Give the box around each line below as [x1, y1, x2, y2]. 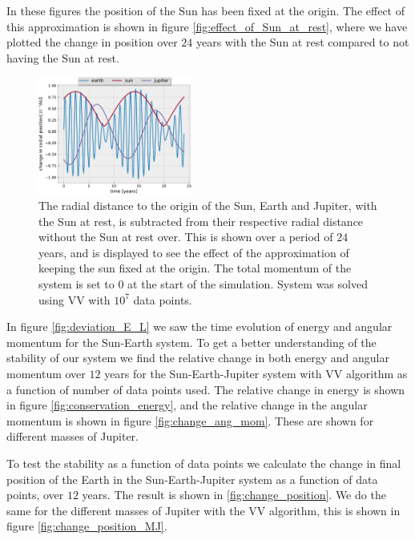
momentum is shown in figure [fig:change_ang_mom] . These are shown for [6, 412, 374, 429]
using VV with [38, 291, 111, 308]
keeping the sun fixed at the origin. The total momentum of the [38, 260, 352, 276]
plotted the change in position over [6, 34, 178, 50]
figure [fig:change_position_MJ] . [6, 518, 167, 534]
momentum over [6, 365, 86, 381]
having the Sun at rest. [6, 49, 119, 66]
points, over [6, 486, 64, 503]
